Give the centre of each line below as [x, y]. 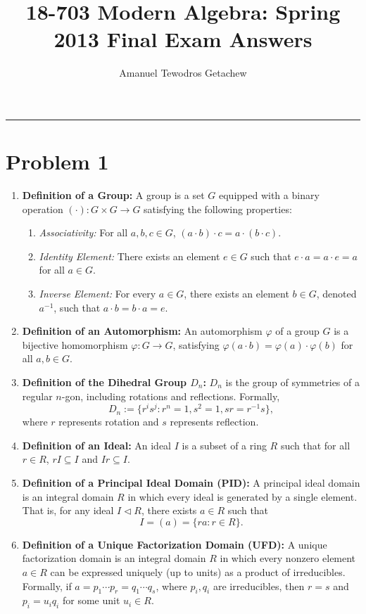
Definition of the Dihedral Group [104, 382]
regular [37, 396]
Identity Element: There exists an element [130, 256]
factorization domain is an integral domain [114, 558]
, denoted [336, 293]
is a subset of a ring [224, 445]
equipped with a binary [269, 195]
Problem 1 [57, 161]
